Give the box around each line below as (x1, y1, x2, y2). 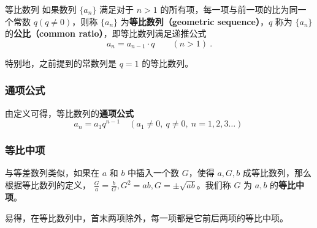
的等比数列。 (142, 56, 194, 69)
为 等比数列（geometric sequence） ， (120, 15, 269, 28)
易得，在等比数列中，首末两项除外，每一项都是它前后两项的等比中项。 (5, 211, 288, 224)
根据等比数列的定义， (5, 178, 91, 191)
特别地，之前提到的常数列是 (5, 56, 116, 69)
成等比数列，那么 (243, 166, 312, 179)
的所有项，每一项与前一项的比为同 (160, 3, 298, 15)
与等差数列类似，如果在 (5, 166, 99, 179)
